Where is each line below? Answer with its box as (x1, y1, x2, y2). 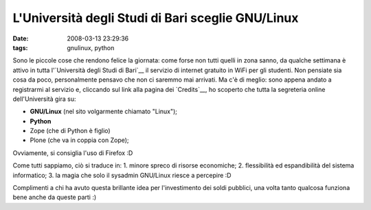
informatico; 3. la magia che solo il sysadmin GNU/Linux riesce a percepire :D (12, 171, 232, 179)
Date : (12, 34, 29, 43)
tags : (12, 43, 28, 51)
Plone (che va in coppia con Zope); (30, 136, 130, 144)
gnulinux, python (67, 43, 115, 51)
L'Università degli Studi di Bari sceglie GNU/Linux (12, 10, 299, 25)
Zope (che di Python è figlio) (30, 127, 111, 135)
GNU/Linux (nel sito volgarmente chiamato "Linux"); (30, 107, 178, 116)
